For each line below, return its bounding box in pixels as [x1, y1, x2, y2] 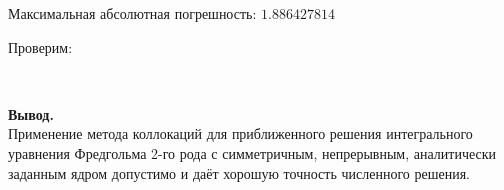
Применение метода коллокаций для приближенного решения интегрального [8, 123, 473, 144]
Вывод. [8, 103, 54, 124]
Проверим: [8, 36, 73, 57]
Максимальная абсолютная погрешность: [8, 3, 257, 23]
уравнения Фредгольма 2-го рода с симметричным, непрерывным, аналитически [8, 142, 496, 163]
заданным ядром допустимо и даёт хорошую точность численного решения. [8, 162, 470, 183]
